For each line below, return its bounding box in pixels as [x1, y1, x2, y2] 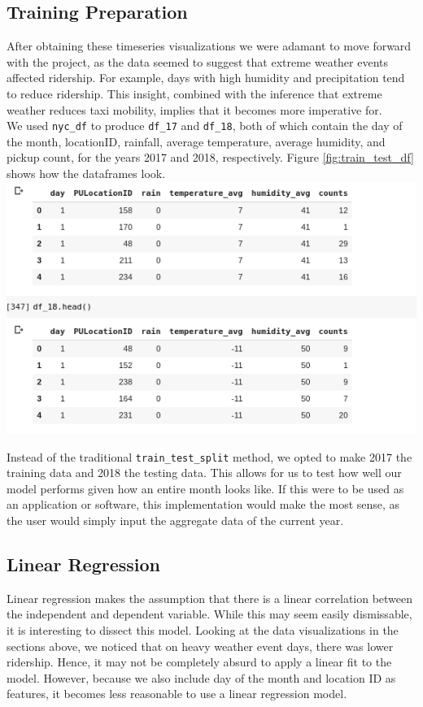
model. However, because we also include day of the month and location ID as [7, 669, 396, 686]
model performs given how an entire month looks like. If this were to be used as [7, 479, 404, 497]
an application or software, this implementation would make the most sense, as [7, 496, 400, 513]
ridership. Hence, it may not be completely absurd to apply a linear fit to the [7, 653, 392, 670]
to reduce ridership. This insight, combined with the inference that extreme [7, 85, 382, 102]
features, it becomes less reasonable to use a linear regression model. [7, 685, 347, 702]
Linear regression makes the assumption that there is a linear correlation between [7, 589, 413, 606]
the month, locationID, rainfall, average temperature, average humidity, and [7, 132, 386, 150]
